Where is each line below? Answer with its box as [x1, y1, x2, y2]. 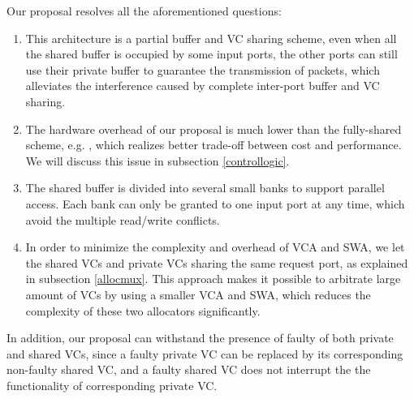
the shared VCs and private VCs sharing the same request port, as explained [25, 254, 408, 271]
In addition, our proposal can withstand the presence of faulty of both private [6, 329, 394, 346]
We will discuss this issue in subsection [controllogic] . [25, 152, 290, 169]
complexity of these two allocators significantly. [25, 302, 261, 319]
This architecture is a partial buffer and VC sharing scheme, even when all [25, 29, 397, 46]
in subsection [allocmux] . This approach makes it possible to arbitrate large [25, 270, 401, 287]
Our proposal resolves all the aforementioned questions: [6, 2, 282, 19]
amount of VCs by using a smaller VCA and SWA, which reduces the [25, 285, 371, 302]
